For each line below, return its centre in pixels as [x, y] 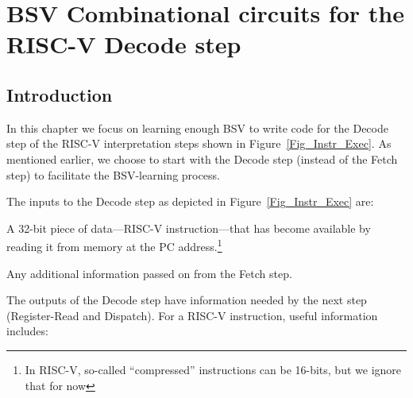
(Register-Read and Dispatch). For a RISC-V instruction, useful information [192, 315]
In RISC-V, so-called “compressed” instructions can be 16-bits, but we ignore [213, 369]
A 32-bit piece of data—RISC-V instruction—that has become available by [189, 228]
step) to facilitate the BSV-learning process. [113, 174]
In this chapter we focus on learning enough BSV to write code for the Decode [197, 128]
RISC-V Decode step [124, 44]
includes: [27, 331]
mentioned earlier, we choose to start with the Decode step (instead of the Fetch [202, 158]
